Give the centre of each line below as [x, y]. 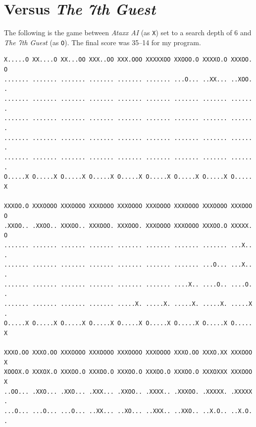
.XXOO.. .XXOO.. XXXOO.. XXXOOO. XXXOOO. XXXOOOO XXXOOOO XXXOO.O [116, 226]
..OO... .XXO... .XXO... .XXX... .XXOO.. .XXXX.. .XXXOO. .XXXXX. [116, 391]
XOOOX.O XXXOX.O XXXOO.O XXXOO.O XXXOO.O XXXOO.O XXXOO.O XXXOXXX [116, 372]
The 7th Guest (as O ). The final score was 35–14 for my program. [102, 42]
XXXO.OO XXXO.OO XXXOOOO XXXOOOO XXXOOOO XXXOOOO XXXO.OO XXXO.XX [116, 353]
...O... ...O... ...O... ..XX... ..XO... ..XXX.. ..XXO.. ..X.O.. [116, 411]
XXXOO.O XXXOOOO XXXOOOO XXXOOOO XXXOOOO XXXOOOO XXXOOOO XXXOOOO [116, 206]
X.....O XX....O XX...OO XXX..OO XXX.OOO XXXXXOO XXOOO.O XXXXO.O [116, 60]
